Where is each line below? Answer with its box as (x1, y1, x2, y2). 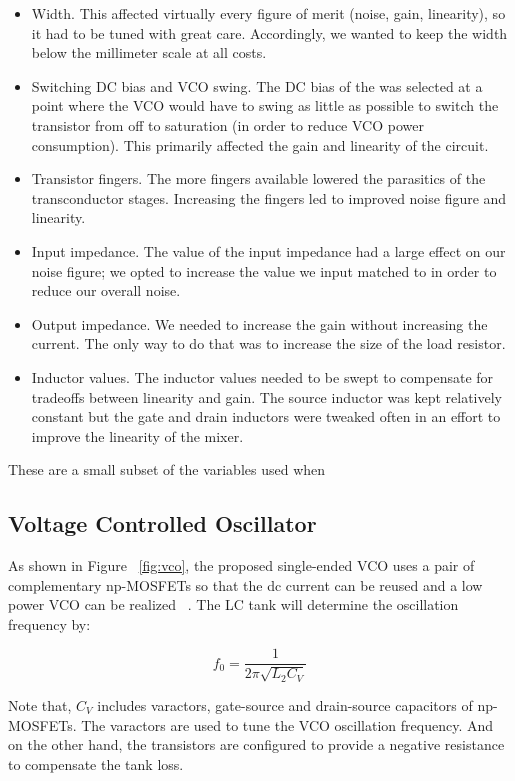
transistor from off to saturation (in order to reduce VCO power (31, 114, 424, 135)
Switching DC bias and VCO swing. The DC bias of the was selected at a (31, 75, 483, 96)
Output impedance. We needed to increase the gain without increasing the (31, 313, 488, 334)
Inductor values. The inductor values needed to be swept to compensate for (31, 366, 494, 387)
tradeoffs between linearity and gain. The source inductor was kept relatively (31, 386, 502, 407)
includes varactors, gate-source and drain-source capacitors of (97, 694, 473, 715)
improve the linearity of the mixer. (31, 425, 244, 446)
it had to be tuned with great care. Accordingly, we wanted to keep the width (31, 22, 508, 43)
